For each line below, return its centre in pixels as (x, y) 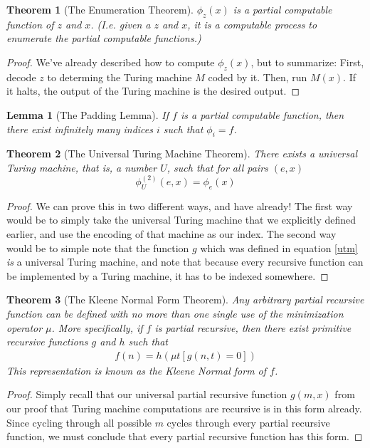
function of (30, 24)
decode (21, 77)
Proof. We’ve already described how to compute (111, 62)
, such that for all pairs (217, 167)
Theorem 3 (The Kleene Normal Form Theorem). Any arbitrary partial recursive (185, 299)
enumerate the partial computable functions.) (104, 38)
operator (25, 327)
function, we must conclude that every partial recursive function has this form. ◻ (185, 436)
